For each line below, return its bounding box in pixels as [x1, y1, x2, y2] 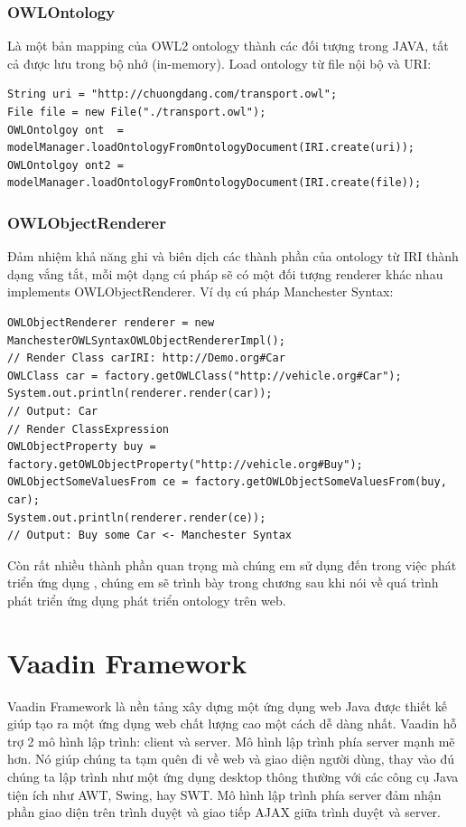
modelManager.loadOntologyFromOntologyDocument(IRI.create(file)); [7, 176, 422, 190]
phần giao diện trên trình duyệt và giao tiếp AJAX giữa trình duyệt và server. [7, 803, 442, 822]
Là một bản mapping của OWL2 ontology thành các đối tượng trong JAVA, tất [7, 36, 449, 55]
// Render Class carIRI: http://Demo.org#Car [7, 352, 285, 365]
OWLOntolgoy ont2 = [7, 158, 124, 172]
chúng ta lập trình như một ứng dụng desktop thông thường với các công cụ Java [7, 766, 459, 785]
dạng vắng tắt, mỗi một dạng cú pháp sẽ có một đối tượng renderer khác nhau [7, 264, 443, 283]
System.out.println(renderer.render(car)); [7, 387, 273, 400]
